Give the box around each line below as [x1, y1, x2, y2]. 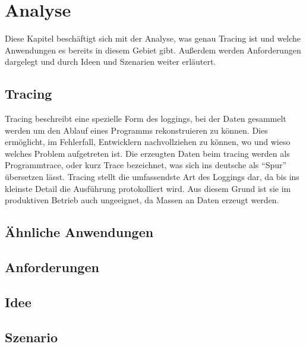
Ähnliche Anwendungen [5, 223, 154, 241]
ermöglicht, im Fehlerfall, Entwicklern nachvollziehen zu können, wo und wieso [5, 135, 291, 148]
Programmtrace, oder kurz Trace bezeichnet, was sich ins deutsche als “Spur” [5, 159, 287, 171]
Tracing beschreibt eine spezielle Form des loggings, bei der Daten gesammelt [5, 112, 286, 125]
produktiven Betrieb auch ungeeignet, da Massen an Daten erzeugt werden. [5, 194, 279, 206]
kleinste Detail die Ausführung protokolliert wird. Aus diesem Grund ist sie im [5, 182, 291, 194]
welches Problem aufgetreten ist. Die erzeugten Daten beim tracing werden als [5, 147, 290, 159]
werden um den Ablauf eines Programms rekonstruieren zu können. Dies [5, 124, 268, 136]
